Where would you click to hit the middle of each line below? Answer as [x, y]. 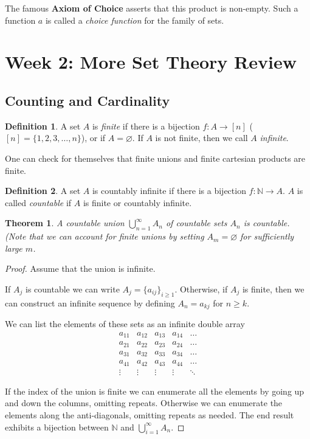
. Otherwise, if [201, 289]
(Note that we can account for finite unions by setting [105, 236]
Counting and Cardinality [88, 100]
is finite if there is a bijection [146, 126]
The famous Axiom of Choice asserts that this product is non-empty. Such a [152, 8]
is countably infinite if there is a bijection [169, 191]
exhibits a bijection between [57, 427]
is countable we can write [72, 289]
